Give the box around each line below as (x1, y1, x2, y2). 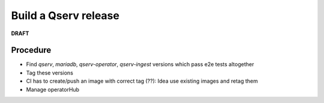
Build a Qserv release (11, 9, 120, 22)
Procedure (11, 45, 52, 55)
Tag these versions (26, 69, 73, 76)
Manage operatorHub (26, 86, 80, 93)
